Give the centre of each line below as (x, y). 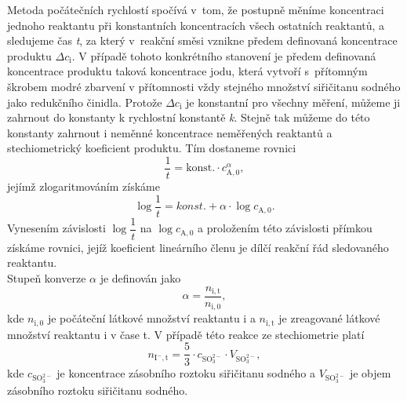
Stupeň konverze (47, 277)
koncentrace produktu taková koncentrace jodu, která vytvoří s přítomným (187, 71)
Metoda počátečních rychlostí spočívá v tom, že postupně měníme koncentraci (196, 9)
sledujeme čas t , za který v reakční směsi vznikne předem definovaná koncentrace (202, 40)
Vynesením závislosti (56, 228)
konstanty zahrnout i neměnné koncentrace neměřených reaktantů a (170, 132)
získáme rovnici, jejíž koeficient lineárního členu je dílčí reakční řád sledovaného (198, 247)
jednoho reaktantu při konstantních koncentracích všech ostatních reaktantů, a (196, 25)
